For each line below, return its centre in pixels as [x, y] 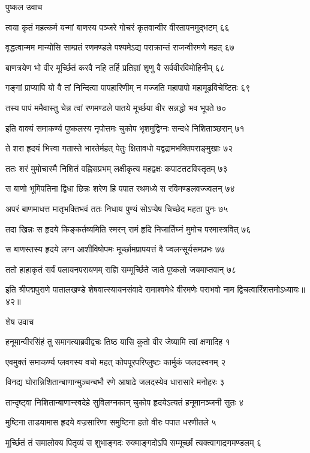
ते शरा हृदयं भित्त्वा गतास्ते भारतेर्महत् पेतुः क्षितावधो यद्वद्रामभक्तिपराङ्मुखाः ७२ [119, 148]
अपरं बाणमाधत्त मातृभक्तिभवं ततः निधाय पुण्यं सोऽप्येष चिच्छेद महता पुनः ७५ [117, 208]
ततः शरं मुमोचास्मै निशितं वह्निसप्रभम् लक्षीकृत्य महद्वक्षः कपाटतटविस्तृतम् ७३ [117, 168]
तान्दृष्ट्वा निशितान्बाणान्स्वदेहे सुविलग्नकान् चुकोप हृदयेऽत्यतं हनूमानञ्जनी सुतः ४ [125, 402]
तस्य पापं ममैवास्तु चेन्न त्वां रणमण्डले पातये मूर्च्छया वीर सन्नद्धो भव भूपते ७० [116, 107]
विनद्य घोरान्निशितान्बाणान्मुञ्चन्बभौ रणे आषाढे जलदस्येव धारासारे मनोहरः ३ [115, 382]
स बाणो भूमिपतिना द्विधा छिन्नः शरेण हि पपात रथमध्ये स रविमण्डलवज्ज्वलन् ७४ [120, 188]
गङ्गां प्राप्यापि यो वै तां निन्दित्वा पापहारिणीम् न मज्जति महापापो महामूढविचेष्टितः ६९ [128, 87]
